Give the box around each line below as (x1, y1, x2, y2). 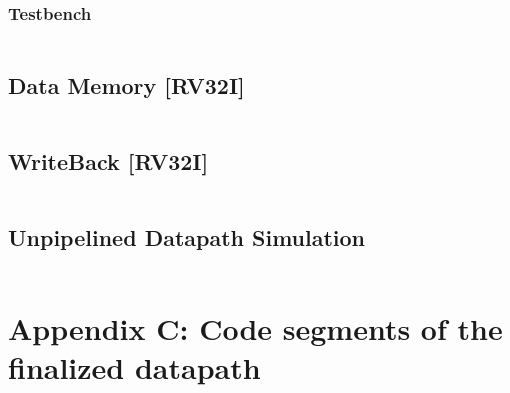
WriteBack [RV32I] (8, 145, 209, 176)
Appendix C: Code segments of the (8, 308, 503, 349)
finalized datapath (8, 347, 261, 388)
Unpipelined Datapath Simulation (8, 222, 366, 253)
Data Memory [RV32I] (8, 69, 245, 100)
